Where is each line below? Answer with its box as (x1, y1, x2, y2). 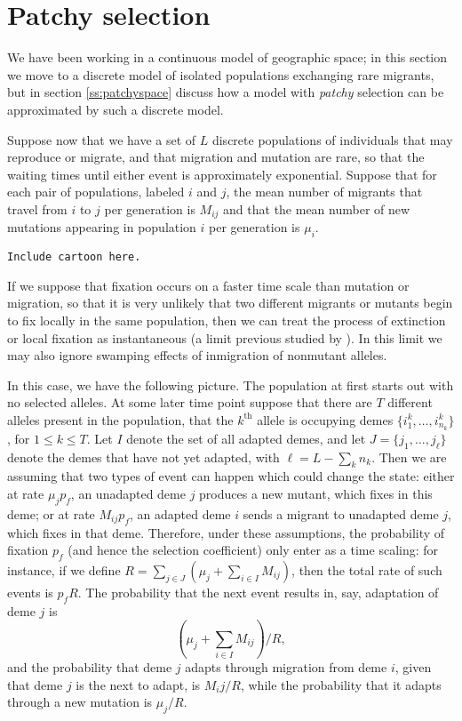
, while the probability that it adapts (240, 675, 442, 693)
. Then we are (371, 447, 447, 466)
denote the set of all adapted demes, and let (126, 429, 366, 447)
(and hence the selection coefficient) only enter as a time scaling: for (68, 541, 439, 559)
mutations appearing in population (7, 218, 196, 236)
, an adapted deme (129, 504, 231, 523)
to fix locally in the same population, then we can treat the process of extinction (7, 310, 446, 329)
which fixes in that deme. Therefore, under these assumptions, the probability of (7, 523, 445, 541)
